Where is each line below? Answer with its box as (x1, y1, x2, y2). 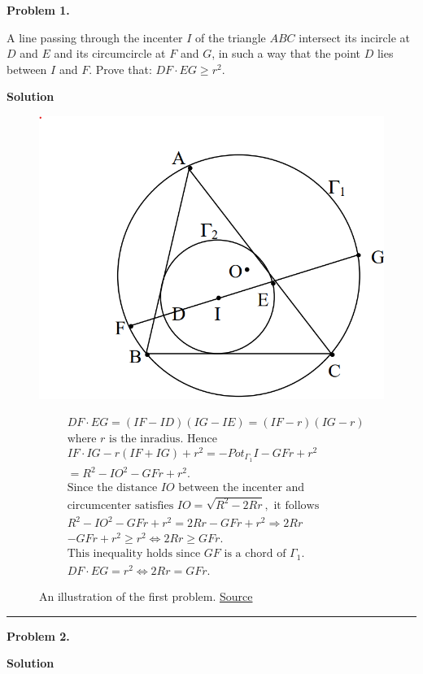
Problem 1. (7, 2, 70, 18)
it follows (273, 499, 320, 511)
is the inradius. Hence (109, 433, 217, 445)
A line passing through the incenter (7, 28, 183, 46)
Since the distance (67, 482, 158, 494)
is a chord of (224, 548, 286, 560)
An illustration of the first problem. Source (39, 587, 253, 604)
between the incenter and (178, 482, 305, 494)
